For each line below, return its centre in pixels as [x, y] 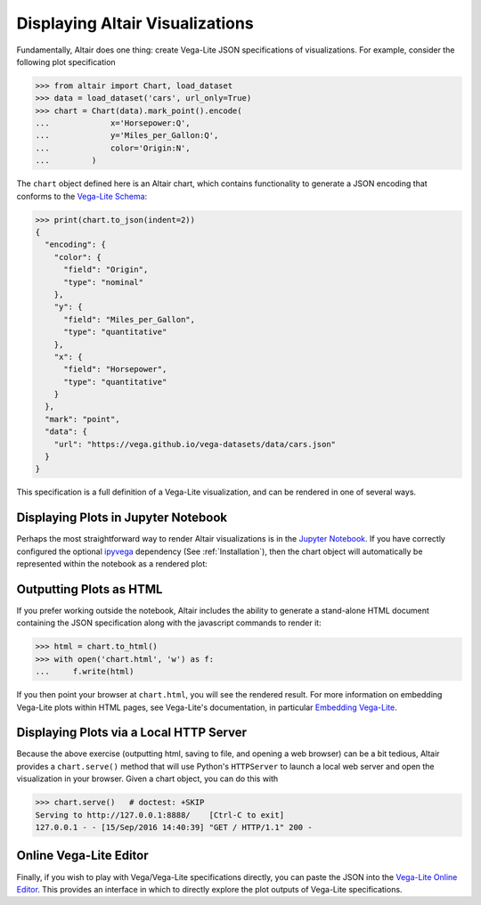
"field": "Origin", [106, 270]
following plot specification [66, 61]
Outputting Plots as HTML [90, 589]
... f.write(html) [85, 672]
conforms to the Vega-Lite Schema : [82, 196]
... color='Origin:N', [113, 148]
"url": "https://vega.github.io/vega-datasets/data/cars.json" [195, 444]
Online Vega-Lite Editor [82, 856]
